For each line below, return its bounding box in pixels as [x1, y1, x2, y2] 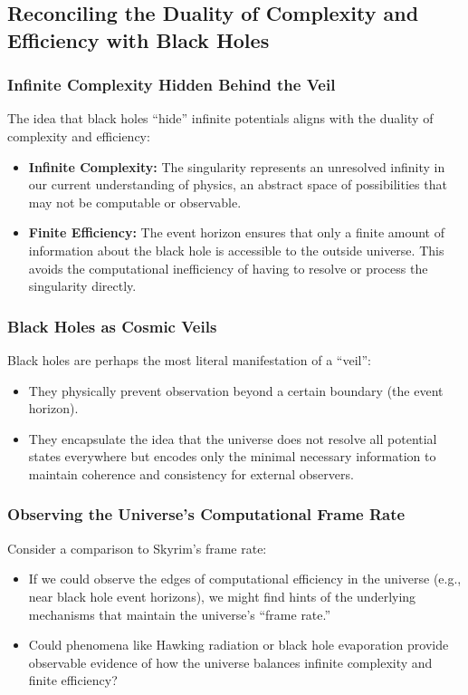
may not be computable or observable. [28, 192, 242, 211]
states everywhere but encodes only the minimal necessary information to [28, 447, 436, 466]
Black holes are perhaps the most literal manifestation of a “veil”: [7, 350, 371, 369]
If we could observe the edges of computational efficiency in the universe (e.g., [28, 569, 462, 588]
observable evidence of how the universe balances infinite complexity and [28, 652, 433, 671]
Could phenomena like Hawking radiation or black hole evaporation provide [28, 635, 449, 654]
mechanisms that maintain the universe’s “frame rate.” [28, 604, 331, 623]
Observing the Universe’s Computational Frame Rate [7, 503, 406, 526]
